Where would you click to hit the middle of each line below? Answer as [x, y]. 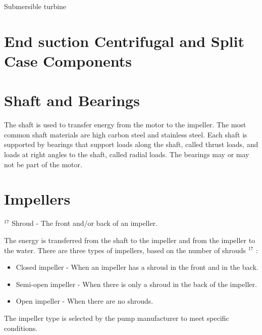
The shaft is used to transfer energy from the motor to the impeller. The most [125, 125]
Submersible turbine [35, 6]
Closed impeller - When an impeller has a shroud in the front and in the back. [137, 267]
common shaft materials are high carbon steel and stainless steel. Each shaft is [126, 134]
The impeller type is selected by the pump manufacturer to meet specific [117, 318]
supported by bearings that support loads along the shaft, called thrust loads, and [131, 144]
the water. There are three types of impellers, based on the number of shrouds [125, 250]
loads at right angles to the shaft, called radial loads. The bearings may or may [127, 154]
